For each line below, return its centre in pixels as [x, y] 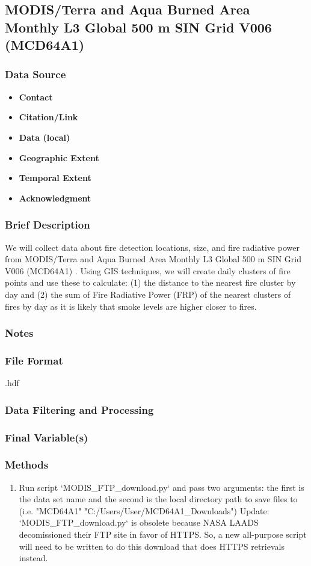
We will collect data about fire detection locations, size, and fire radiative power [152, 247]
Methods [27, 465]
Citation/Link [48, 117]
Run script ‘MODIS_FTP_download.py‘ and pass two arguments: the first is [162, 487]
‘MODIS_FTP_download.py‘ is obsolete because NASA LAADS [139, 522]
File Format [34, 360]
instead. [33, 558]
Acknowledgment [55, 198]
